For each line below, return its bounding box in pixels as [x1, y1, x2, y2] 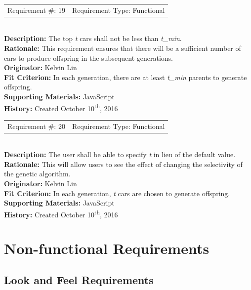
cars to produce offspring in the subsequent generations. [4, 52, 173, 63]
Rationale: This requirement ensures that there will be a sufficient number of [4, 43, 241, 53]
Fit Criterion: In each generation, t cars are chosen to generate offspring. [4, 188, 230, 198]
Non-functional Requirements [4, 238, 209, 258]
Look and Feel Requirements [4, 272, 154, 287]
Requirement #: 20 [7, 121, 65, 131]
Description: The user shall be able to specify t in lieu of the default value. [4, 149, 236, 160]
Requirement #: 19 [7, 4, 65, 15]
